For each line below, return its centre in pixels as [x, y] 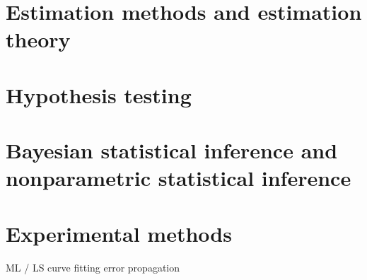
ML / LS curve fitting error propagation [93, 267]
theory [38, 39]
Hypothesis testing [99, 94]
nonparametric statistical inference [179, 178]
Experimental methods [119, 233]
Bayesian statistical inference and [172, 150]
